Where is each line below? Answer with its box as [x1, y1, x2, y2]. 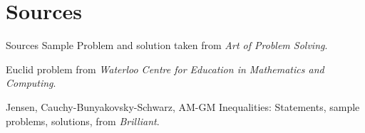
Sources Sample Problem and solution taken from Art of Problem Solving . [6, 38, 328, 53]
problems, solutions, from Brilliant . [6, 113, 160, 128]
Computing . [6, 75, 56, 90]
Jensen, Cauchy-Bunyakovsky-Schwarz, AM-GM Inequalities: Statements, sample [6, 99, 360, 114]
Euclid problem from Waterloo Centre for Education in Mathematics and [6, 61, 324, 76]
